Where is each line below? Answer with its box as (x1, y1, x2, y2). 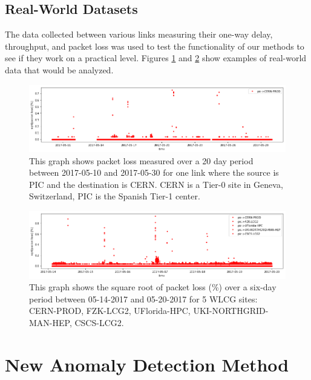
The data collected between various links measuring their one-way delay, (5, 28, 273, 41)
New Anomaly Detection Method (5, 352, 289, 376)
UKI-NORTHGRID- (193, 304, 269, 317)
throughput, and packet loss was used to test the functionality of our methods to (5, 39, 304, 52)
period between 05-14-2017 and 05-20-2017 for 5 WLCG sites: (29, 292, 258, 305)
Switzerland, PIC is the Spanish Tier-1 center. (29, 190, 200, 202)
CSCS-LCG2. (74, 316, 124, 328)
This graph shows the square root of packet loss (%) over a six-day (29, 281, 277, 293)
